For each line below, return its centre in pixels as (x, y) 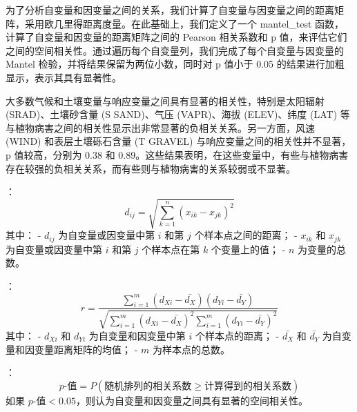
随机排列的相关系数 (148, 386)
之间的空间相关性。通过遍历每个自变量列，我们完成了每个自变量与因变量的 (175, 50)
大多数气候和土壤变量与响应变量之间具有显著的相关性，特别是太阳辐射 (165, 100)
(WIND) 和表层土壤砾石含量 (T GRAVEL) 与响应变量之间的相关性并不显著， (178, 141)
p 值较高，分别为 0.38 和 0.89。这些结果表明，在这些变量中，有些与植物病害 (177, 154)
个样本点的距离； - (237, 335)
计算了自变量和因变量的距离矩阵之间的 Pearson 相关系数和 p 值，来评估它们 (176, 37)
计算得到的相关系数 (248, 386)
